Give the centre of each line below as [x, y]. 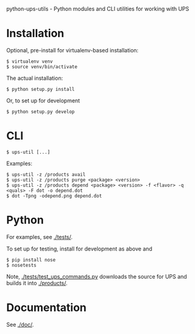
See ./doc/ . [20, 324]
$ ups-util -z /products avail [46, 174]
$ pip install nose [31, 260]
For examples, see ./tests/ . [40, 236]
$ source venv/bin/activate [42, 66]
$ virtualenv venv [30, 61]
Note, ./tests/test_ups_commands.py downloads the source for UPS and [97, 276]
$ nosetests [21, 265]
